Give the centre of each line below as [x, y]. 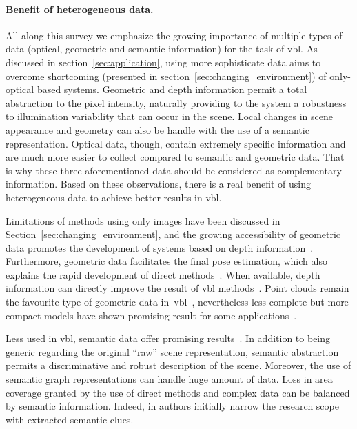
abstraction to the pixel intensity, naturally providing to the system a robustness [176, 102]
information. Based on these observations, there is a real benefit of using [158, 184]
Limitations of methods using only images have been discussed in [143, 220]
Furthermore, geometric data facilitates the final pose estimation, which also [166, 261]
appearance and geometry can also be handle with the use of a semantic [157, 129]
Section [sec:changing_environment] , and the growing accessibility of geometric [173, 234]
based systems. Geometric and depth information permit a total [172, 89]
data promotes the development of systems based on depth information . [160, 247]
